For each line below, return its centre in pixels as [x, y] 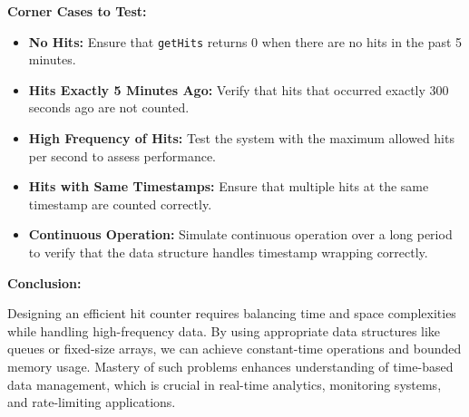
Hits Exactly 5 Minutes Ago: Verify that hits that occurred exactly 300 [239, 89]
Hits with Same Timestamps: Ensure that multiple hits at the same [229, 186]
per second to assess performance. [122, 155]
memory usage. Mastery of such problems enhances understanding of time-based [230, 366]
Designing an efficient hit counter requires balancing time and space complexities [232, 313]
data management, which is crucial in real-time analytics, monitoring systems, [225, 384]
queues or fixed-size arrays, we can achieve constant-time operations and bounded [234, 349]
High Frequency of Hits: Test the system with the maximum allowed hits [241, 138]
